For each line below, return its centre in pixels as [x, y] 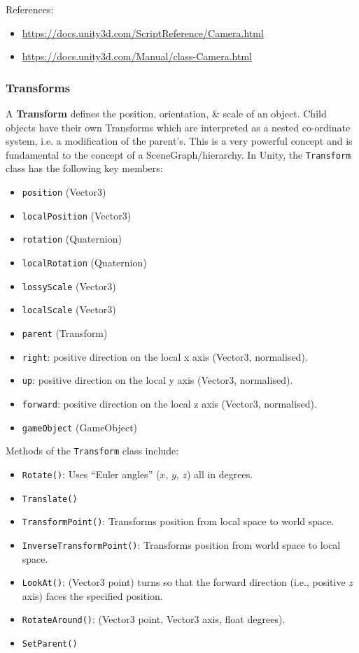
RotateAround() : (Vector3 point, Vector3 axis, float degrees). [154, 619]
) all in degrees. [220, 474]
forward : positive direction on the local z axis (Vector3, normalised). [169, 403]
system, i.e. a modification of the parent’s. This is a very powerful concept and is [179, 141]
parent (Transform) [65, 332]
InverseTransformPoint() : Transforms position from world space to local [181, 544]
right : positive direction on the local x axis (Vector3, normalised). [165, 356]
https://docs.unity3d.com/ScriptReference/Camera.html [143, 33]
